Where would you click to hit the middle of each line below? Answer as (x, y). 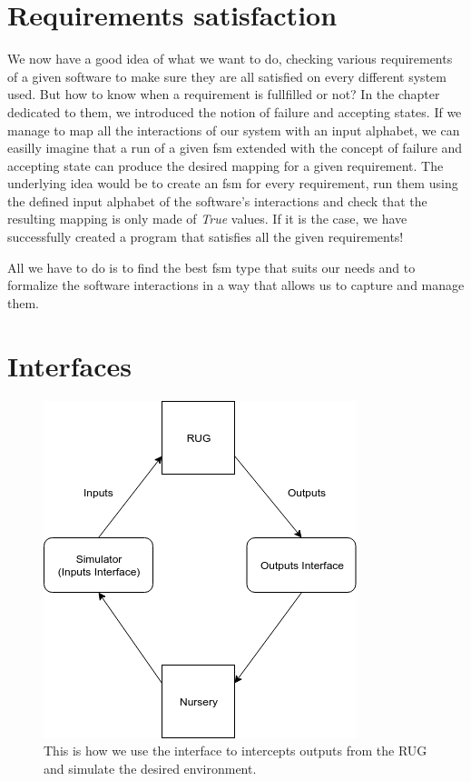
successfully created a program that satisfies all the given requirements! (206, 237)
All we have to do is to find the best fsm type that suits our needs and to (211, 267)
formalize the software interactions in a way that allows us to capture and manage (236, 285)
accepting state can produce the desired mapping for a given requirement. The (226, 165)
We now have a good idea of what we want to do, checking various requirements (230, 59)
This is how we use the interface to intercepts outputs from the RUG (235, 751)
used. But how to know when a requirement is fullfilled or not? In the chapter (224, 94)
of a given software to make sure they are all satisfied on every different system (227, 76)
